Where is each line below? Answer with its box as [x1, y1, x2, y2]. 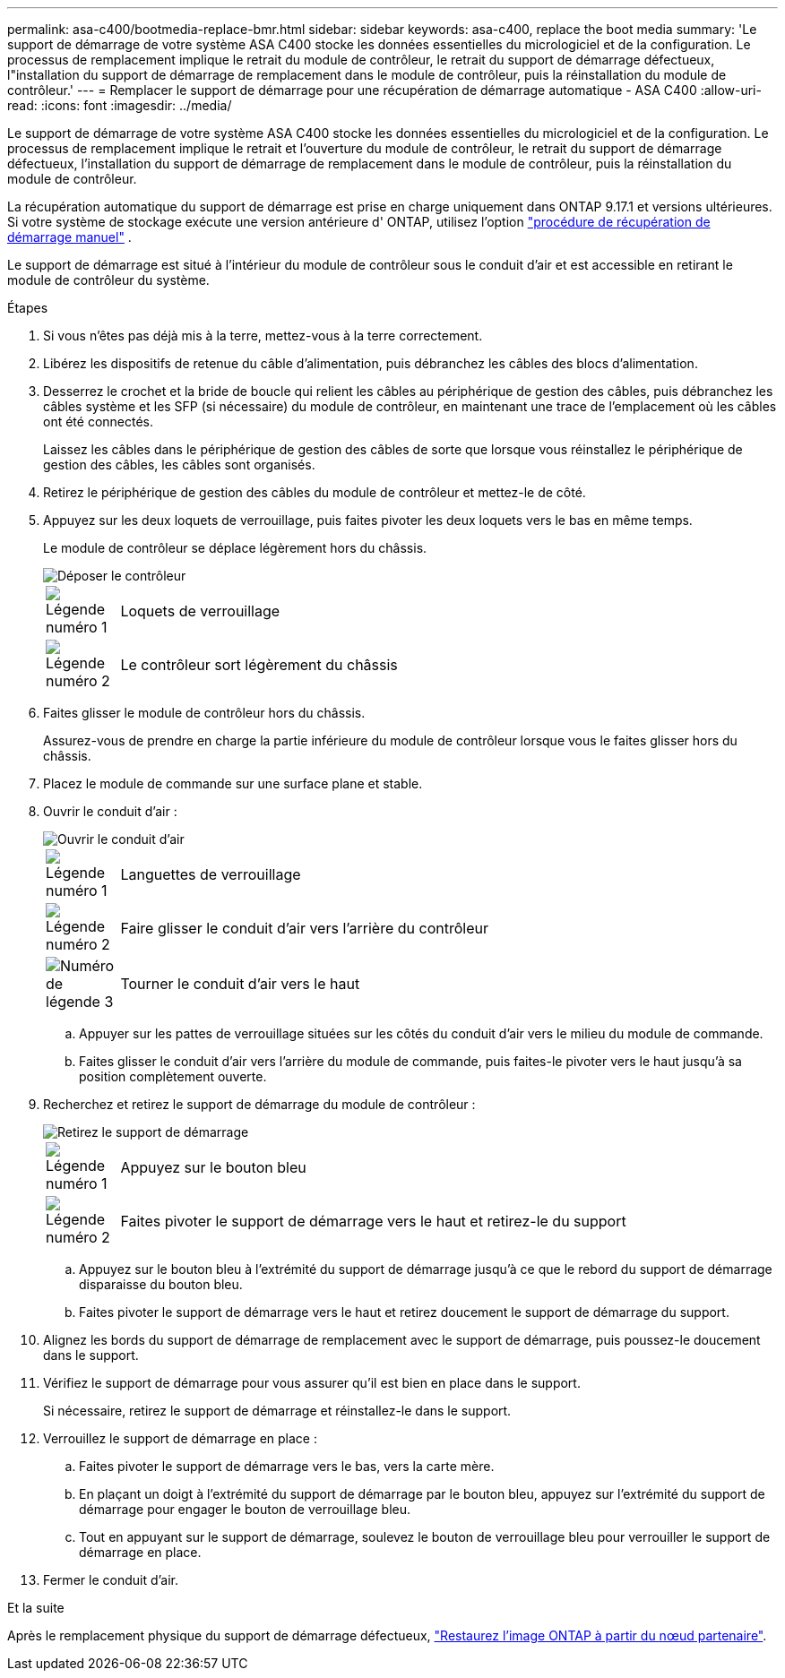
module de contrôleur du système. [7, 272, 210, 288]
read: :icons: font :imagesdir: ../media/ [7, 98, 232, 113]
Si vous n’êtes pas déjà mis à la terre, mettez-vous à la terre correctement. [43, 328, 483, 343]
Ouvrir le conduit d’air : [43, 804, 177, 819]
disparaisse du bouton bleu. [79, 1277, 243, 1292]
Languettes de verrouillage [120, 865, 301, 883]
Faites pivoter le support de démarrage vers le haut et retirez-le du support [120, 1212, 626, 1230]
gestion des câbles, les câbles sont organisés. [43, 457, 315, 472]
